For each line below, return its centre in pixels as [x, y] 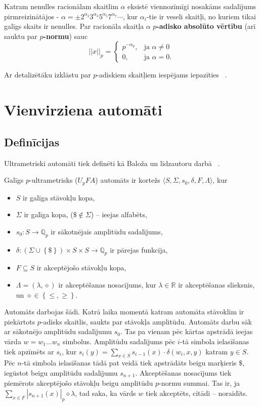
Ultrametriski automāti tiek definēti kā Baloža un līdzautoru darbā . [112, 163]
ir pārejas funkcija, [139, 249]
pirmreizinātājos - [32, 16]
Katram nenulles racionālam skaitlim [61, 6]
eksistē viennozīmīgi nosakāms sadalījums [192, 6]
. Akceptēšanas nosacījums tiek [183, 372]
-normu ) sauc [66, 36]
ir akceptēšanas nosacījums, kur [107, 284]
